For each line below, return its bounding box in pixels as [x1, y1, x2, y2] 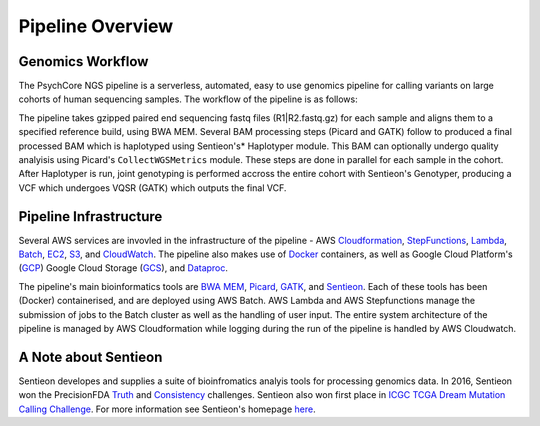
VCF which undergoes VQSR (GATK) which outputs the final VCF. [18, 181, 287, 194]
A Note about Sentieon [18, 348, 163, 365]
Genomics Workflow [18, 53, 149, 70]
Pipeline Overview [18, 15, 174, 37]
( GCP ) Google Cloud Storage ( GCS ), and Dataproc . [18, 262, 229, 274]
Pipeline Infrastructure [18, 208, 163, 225]
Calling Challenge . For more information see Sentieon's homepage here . [18, 403, 316, 415]
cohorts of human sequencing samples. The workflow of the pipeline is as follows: [18, 93, 359, 105]
